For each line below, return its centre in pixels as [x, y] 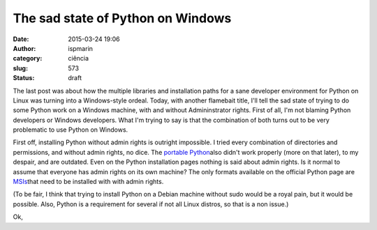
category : [28, 59]
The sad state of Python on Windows [122, 18]
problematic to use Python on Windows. [71, 130]
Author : [24, 48]
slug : [20, 68]
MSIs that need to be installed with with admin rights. [88, 182]
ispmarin [81, 48]
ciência [79, 59]
